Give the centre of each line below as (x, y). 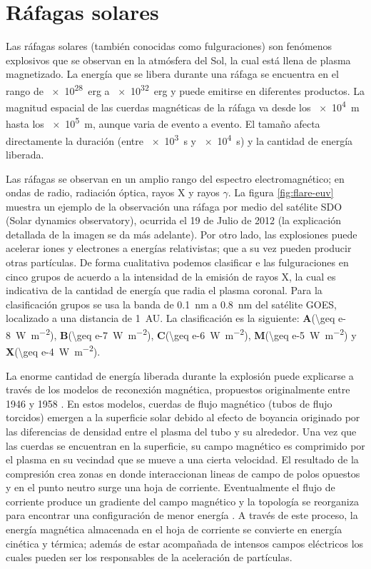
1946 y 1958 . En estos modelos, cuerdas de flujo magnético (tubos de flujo (169, 403)
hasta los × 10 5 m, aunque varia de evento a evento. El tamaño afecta (163, 123)
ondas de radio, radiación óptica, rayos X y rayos (113, 192)
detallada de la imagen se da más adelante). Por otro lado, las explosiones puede (182, 234)
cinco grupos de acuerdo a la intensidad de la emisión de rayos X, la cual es (171, 276)
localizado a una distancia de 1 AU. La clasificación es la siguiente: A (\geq (171, 318)
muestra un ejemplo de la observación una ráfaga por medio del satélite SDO (174, 206)
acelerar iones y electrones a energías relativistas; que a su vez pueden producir (179, 248)
